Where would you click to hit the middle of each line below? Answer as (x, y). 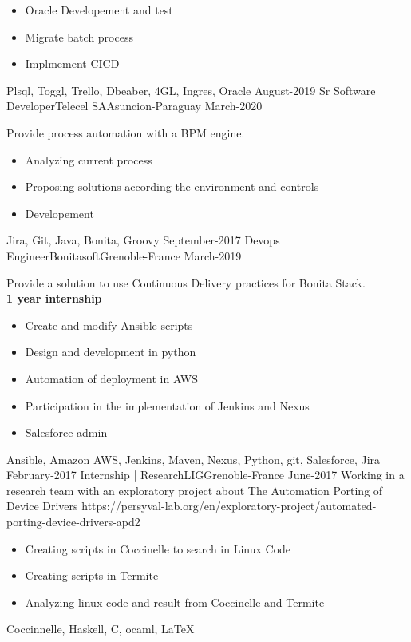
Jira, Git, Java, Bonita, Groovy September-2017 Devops (143, 240)
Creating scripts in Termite (92, 575)
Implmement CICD (72, 63)
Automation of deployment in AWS (112, 378)
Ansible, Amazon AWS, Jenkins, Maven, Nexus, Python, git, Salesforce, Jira (194, 459)
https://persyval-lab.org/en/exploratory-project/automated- (229, 506)
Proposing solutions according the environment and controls (172, 186)
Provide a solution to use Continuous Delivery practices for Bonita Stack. (186, 282)
